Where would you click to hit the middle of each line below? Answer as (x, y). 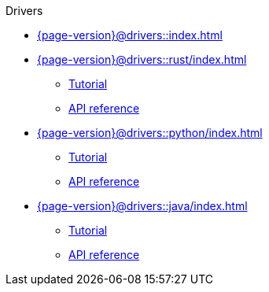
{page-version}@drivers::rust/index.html (142, 59)
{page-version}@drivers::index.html (130, 35)
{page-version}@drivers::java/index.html (142, 206)
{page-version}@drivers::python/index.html (150, 133)
